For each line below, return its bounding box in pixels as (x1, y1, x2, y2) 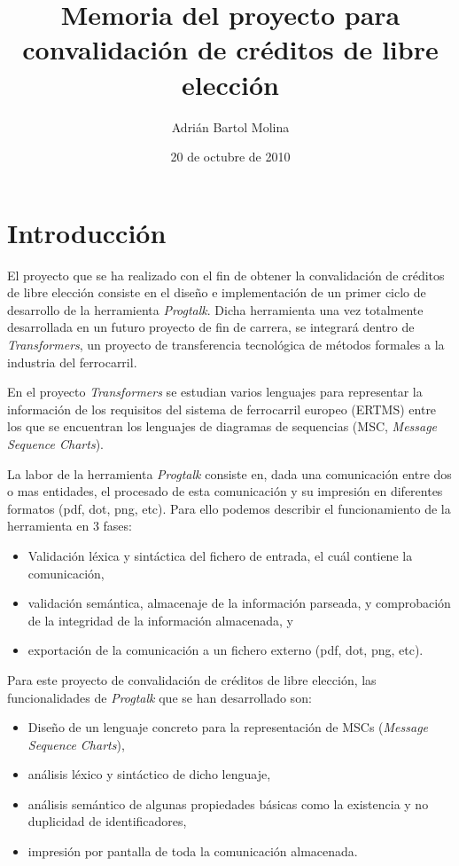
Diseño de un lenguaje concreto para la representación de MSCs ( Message (27, 718, 429, 736)
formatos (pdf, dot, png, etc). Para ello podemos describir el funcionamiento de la (7, 499, 451, 517)
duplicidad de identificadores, (27, 812, 187, 831)
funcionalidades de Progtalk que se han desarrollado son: (7, 688, 312, 706)
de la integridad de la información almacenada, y (27, 610, 293, 629)
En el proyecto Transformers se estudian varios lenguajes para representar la (7, 382, 423, 401)
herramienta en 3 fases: (7, 516, 132, 535)
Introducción (7, 214, 167, 250)
